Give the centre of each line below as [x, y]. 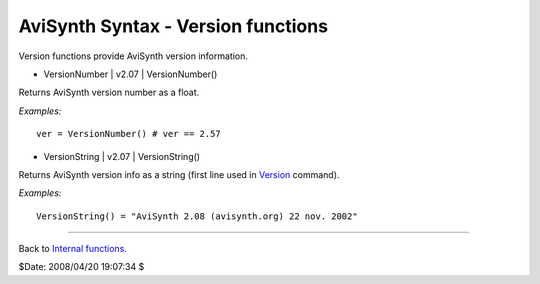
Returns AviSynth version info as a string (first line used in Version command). [179, 174]
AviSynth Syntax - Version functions [173, 26]
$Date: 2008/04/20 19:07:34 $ [81, 267]
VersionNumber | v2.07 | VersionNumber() [130, 74]
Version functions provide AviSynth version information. [133, 56]
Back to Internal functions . [72, 249]
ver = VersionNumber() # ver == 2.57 [129, 134]
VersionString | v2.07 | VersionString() [121, 156]
